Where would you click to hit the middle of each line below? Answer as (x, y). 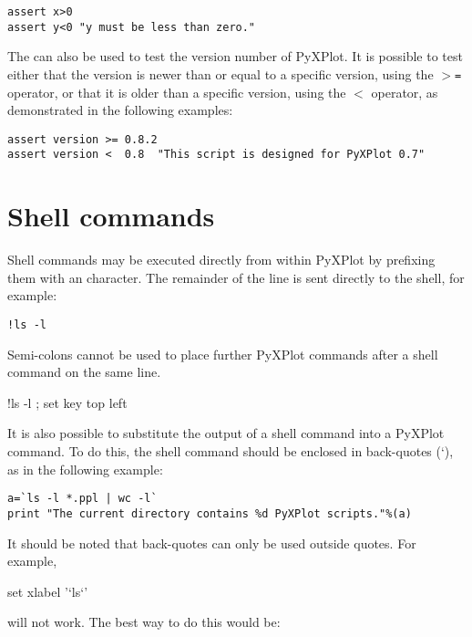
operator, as (405, 92)
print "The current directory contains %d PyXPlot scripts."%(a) (210, 513)
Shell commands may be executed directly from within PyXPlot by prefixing (221, 260)
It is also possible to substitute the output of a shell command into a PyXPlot (226, 433)
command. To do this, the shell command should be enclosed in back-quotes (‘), (231, 451)
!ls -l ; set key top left (67, 402)
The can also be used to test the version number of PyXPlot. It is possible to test (235, 56)
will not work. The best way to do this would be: (144, 622)
